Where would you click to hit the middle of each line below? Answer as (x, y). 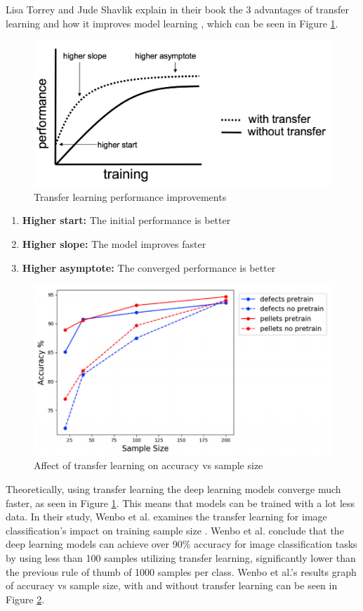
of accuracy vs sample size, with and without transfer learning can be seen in (172, 585)
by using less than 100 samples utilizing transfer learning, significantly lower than (181, 557)
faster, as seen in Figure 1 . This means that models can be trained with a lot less (180, 502)
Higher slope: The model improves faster (114, 244)
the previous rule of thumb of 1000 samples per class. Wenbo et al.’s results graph (181, 571)
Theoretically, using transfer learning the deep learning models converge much (173, 488)
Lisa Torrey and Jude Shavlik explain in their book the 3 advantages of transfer (177, 9)
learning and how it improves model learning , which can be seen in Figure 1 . (172, 23)
